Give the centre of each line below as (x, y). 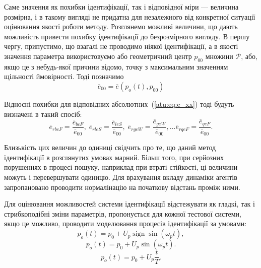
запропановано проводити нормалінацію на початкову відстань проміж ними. (122, 187)
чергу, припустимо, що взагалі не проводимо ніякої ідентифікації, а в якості (121, 46)
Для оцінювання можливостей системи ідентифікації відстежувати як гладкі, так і (129, 204)
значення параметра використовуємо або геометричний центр (98, 56)
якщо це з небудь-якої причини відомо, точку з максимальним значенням (116, 66)
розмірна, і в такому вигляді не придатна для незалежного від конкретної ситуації (130, 16)
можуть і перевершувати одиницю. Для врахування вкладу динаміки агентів (121, 177)
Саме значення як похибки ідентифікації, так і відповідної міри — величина (121, 7)
